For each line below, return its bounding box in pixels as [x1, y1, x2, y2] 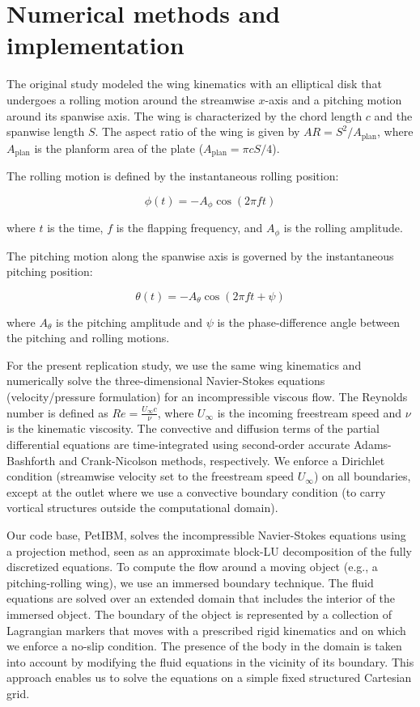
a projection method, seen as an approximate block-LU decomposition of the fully [6, 542, 413, 559]
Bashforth [6, 451, 56, 468]
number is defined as [6, 404, 108, 421]
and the [374, 107, 413, 124]
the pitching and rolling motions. [6, 329, 170, 346]
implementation [6, 28, 185, 61]
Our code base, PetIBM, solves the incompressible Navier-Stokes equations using [6, 527, 406, 544]
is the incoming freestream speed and [217, 404, 402, 421]
